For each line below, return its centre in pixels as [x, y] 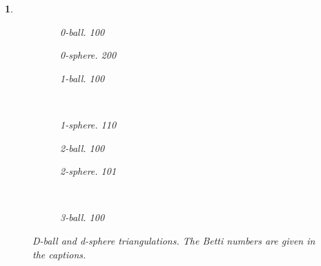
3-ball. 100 [82, 217]
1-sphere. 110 [88, 124]
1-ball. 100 [82, 78]
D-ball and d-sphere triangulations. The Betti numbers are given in [174, 240]
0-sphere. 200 [88, 55]
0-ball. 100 [82, 31]
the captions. [59, 254]
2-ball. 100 [82, 148]
